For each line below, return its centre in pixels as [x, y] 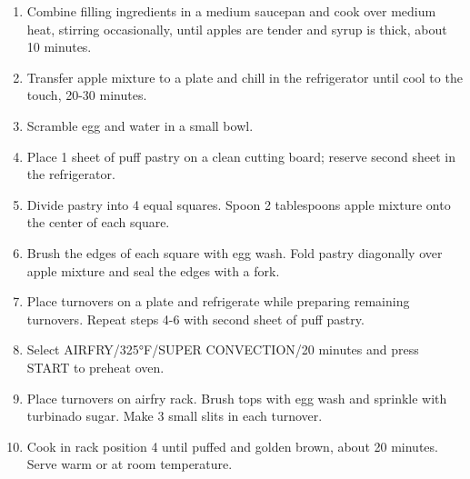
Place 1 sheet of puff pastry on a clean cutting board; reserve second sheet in [241, 156]
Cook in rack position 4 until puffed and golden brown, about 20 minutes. [232, 446]
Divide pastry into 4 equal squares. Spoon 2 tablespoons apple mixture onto [239, 204]
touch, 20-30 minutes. [87, 95]
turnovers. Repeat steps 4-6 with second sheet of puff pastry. [195, 319]
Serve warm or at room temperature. [130, 464]
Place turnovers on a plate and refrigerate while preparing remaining [218, 301]
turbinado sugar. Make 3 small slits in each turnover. [175, 416]
